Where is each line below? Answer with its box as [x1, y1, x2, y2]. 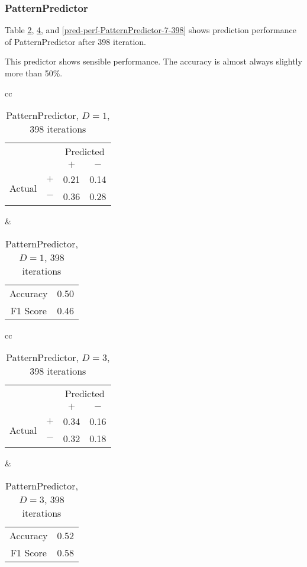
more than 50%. [5, 67, 63, 79]
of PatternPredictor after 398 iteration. [5, 35, 147, 47]
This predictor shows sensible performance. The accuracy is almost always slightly [5, 55, 302, 67]
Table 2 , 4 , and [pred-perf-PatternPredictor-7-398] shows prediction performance [5, 24, 296, 36]
